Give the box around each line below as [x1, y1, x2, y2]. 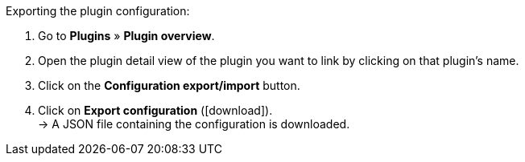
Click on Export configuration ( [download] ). [38, 103, 273, 117]
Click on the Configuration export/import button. [38, 79, 300, 92]
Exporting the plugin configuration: [6, 4, 190, 18]
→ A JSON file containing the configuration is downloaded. [38, 117, 350, 131]
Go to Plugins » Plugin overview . [38, 29, 215, 43]
